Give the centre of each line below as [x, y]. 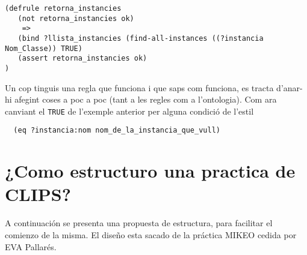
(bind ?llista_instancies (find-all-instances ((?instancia [141, 38]
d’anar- [290, 87]
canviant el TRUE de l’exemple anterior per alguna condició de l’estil [129, 111]
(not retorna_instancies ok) [76, 18]
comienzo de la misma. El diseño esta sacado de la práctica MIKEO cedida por [151, 235]
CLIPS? [38, 194]
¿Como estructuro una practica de [150, 171]
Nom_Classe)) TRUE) [44, 48]
